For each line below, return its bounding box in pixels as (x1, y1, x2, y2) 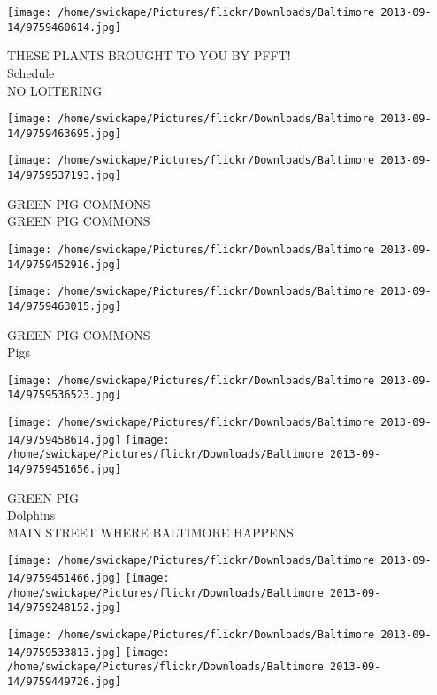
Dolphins (7, 506, 56, 524)
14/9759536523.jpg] (7, 389, 121, 402)
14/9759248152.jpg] (7, 601, 121, 614)
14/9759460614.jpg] (7, 20, 121, 34)
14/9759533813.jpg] (7, 645, 121, 659)
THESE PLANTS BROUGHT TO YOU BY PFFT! (7, 46, 291, 65)
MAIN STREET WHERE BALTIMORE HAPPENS (7, 522, 294, 541)
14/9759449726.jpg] (7, 676, 121, 689)
